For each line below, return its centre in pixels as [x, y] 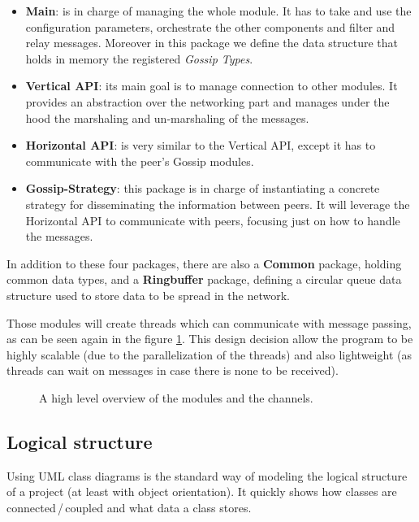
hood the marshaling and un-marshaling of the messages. [167, 117]
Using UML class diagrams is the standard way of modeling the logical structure [207, 475]
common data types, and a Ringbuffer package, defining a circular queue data [204, 279]
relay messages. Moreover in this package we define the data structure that [212, 43]
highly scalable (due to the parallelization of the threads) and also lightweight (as [209, 354]
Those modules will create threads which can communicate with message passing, [209, 322]
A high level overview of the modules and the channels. [176, 397]
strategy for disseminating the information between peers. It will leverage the [218, 204]
